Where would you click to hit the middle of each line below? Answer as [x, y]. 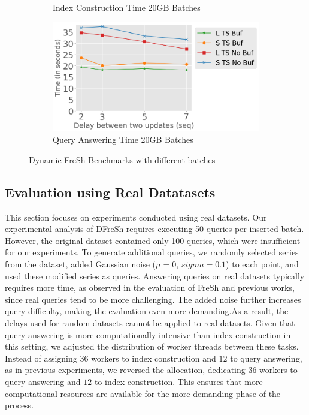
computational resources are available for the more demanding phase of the [143, 393]
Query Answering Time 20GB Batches [123, 139]
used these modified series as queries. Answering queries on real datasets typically [155, 276]
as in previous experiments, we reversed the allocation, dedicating [125, 370]
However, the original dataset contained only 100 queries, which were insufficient [153, 240]
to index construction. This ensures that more [178, 382]
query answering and [43, 382]
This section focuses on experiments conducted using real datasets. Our [136, 217]
